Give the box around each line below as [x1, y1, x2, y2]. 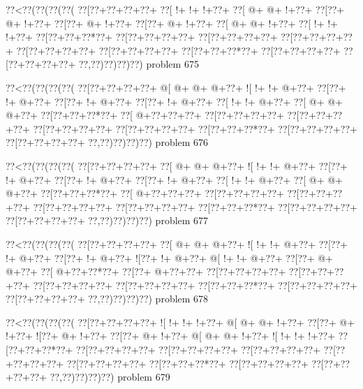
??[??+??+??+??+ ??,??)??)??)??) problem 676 [6, 135, 209, 149]
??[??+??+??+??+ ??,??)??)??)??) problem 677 [6, 213, 209, 228]
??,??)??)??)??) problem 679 [50, 369, 170, 384]
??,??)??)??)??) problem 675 [78, 57, 199, 71]
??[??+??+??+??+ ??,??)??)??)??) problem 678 [6, 291, 209, 306]
